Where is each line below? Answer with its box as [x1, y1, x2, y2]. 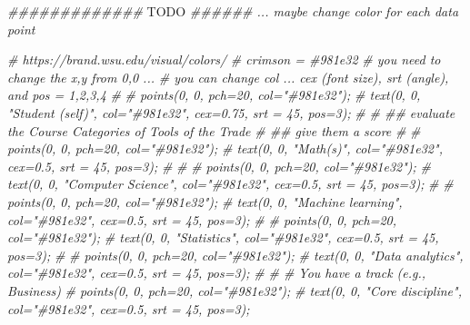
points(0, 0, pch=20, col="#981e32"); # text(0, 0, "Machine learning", [7, 192, 403, 211]
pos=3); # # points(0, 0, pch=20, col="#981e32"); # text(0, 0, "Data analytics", [7, 245, 464, 264]
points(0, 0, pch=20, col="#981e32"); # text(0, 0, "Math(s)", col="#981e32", [7, 139, 443, 158]
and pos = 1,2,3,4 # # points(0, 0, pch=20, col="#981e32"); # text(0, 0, [7, 85, 421, 104]
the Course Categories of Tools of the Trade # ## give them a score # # [7, 121, 421, 140]
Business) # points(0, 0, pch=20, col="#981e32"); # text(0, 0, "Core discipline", [7, 281, 462, 300]
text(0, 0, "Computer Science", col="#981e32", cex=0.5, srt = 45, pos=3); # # [7, 174, 454, 193]
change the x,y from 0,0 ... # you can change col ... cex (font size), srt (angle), [7, 67, 449, 86]
